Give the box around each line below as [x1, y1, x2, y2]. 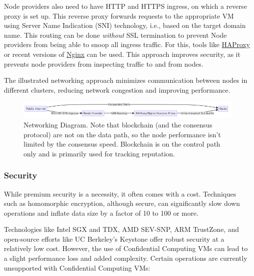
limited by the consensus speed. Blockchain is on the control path [24, 139, 221, 149]
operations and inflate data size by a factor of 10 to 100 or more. [4, 207, 199, 218]
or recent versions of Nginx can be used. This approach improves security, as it [4, 49, 241, 59]
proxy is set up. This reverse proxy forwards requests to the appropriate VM [4, 10, 234, 21]
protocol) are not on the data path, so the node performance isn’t [24, 129, 221, 139]
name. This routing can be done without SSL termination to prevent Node [4, 29, 227, 40]
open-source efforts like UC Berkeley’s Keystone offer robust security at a [4, 233, 225, 244]
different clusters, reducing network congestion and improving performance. [4, 84, 230, 95]
